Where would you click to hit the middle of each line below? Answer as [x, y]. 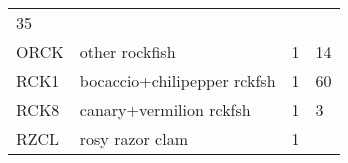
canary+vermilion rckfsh [165, 109]
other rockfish [127, 51]
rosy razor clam [133, 138]
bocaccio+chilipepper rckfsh [177, 80]
